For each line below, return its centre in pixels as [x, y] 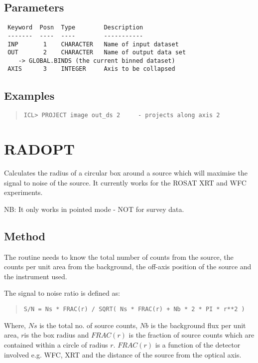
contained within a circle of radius [56, 344]
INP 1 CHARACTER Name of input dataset [93, 44]
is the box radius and [57, 335]
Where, [15, 325]
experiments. [23, 192]
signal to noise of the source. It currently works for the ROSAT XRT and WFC [125, 182]
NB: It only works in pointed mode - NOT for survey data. [94, 209]
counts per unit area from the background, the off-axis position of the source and [128, 267]
